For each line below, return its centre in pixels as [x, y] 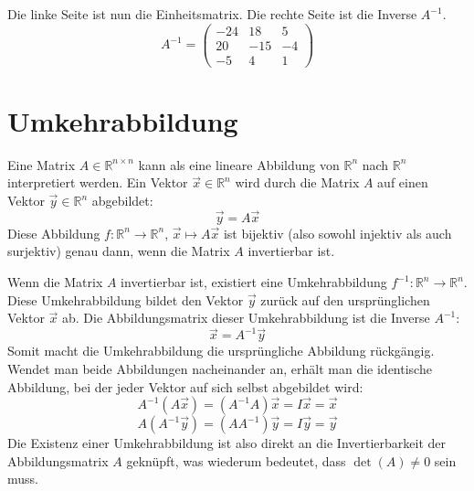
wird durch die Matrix [297, 182]
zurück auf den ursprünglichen [345, 299]
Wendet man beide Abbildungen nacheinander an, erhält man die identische [220, 368]
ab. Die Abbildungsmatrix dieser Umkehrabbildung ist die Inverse [246, 318]
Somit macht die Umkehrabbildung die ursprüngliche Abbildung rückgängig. [221, 351]
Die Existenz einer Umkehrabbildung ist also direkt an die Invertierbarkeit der [227, 443]
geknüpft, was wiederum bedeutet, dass [236, 460]
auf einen [403, 182]
